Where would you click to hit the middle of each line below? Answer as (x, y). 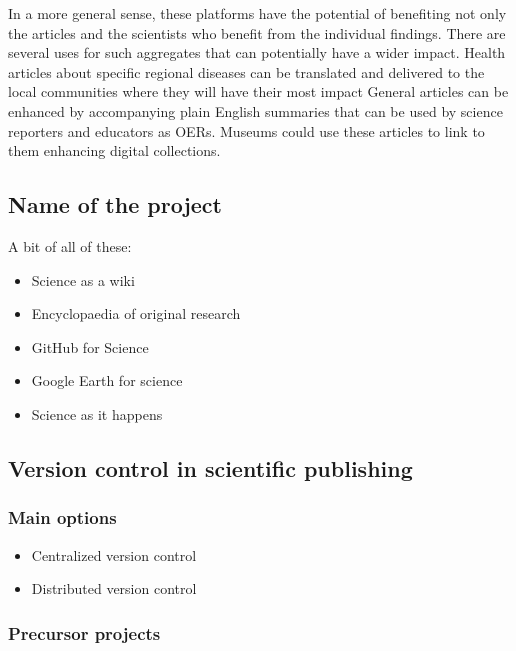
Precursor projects (84, 632)
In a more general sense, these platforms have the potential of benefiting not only (257, 13)
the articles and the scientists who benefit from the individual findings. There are (257, 32)
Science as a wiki (83, 279)
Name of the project (115, 204)
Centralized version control (114, 554)
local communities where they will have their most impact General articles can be (258, 91)
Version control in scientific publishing (210, 467)
